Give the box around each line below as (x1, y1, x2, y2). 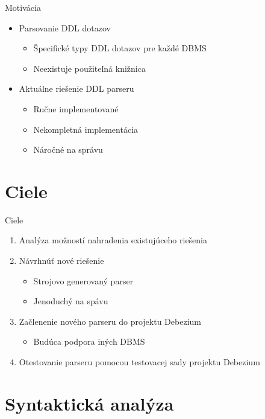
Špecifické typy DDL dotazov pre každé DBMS (33, 42, 207, 54)
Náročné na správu (33, 143, 103, 156)
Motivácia (5, 1, 41, 13)
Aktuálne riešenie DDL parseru (19, 82, 134, 95)
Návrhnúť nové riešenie (19, 254, 104, 267)
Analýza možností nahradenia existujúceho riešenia (19, 234, 208, 246)
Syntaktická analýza (5, 391, 174, 415)
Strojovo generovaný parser (33, 274, 134, 287)
